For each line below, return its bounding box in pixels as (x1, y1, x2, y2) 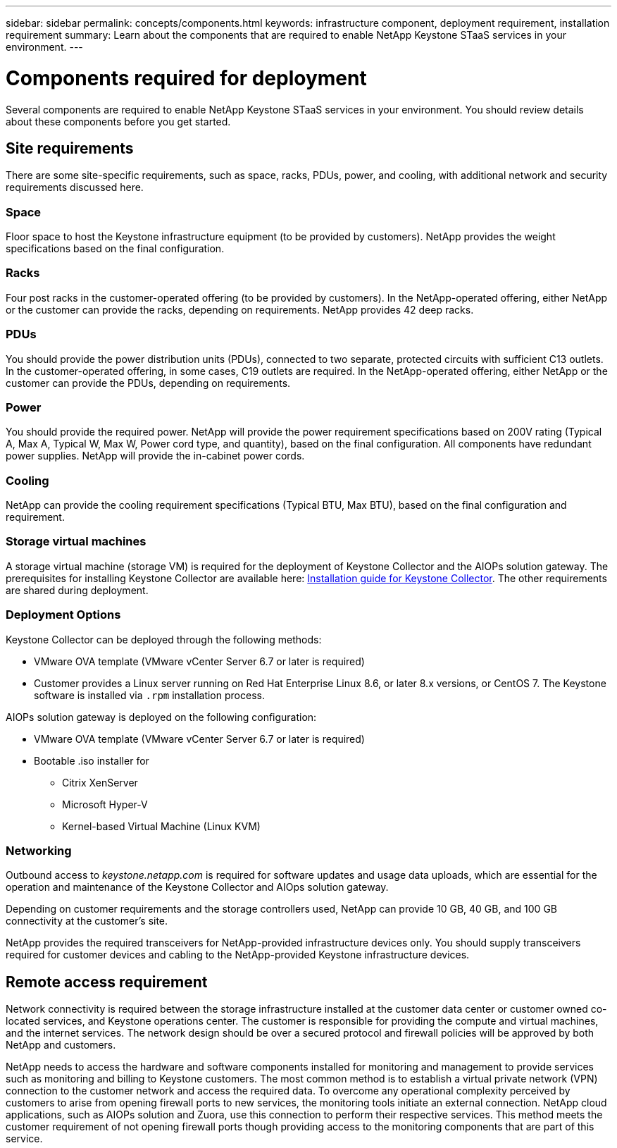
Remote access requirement (6, 973, 208, 991)
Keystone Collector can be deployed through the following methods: (6, 633, 322, 646)
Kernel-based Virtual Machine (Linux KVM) (62, 820, 261, 832)
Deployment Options (6, 607, 121, 622)
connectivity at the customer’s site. (6, 915, 168, 927)
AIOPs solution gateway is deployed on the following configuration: (6, 710, 317, 723)
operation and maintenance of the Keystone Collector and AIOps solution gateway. (6, 881, 389, 894)
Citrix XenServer (62, 776, 138, 789)
